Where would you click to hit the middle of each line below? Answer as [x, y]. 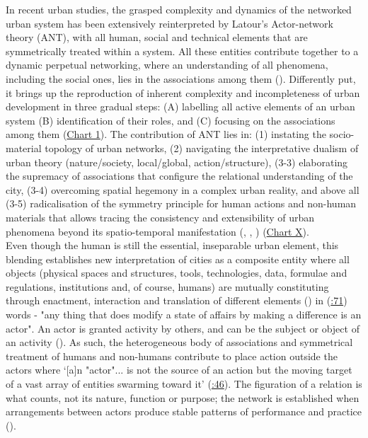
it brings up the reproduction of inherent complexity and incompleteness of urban [183, 92]
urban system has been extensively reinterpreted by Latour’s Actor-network [169, 23]
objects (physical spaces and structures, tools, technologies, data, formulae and [177, 273]
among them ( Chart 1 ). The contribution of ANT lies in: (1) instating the [166, 134]
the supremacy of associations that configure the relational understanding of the [179, 176]
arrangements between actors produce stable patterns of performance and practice [184, 411]
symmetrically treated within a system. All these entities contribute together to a [182, 51]
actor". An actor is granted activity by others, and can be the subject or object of [183, 328]
